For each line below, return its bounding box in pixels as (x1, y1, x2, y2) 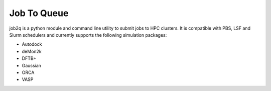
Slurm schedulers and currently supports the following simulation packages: (9, 32, 167, 38)
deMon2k (22, 48, 42, 54)
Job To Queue (9, 8, 69, 19)
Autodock (22, 41, 42, 47)
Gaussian (22, 62, 41, 68)
